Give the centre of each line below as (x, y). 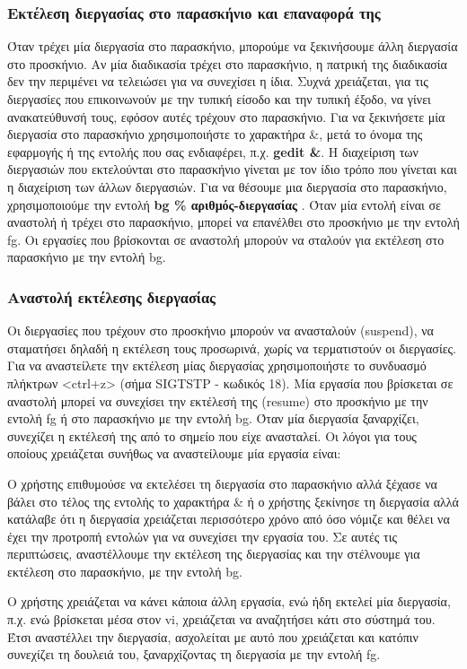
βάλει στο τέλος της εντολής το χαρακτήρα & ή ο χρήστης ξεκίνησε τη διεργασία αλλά (233, 501)
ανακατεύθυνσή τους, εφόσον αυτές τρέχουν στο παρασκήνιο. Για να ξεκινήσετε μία (226, 116)
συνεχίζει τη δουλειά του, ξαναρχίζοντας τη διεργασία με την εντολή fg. (194, 654)
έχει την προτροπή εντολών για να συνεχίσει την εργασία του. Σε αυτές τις (202, 536)
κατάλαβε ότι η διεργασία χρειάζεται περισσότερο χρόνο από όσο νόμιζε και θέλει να (229, 519)
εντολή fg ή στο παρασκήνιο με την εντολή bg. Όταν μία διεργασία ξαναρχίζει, (213, 418)
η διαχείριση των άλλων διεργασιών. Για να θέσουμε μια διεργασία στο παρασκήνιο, (227, 186)
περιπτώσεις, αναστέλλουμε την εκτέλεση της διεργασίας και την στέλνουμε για (214, 554)
